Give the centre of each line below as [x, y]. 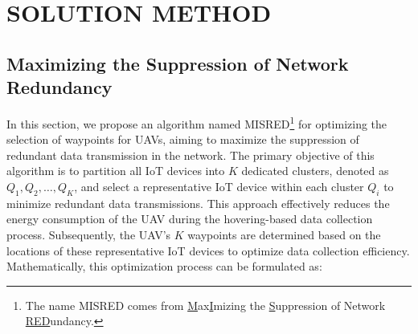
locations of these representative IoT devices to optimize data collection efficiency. [208, 250]
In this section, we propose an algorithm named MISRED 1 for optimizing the [197, 122]
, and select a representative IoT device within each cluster [219, 186]
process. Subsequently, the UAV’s [89, 234]
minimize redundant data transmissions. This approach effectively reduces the [198, 203]
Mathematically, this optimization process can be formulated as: [164, 266]
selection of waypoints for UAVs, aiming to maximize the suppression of [183, 139]
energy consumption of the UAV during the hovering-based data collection [190, 219]
